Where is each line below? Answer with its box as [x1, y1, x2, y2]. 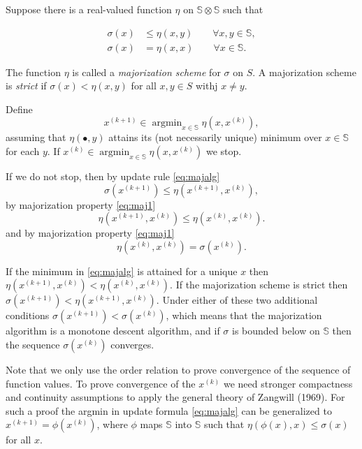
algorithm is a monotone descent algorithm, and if [6, 323, 220, 338]
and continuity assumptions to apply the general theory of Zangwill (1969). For [6, 390, 345, 404]
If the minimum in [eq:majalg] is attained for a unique [6, 263, 238, 278]
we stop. [205, 144, 242, 159]
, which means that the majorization [166, 308, 322, 323]
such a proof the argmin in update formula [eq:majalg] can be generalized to [6, 403, 332, 418]
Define [6, 101, 33, 116]
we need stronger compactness [223, 376, 353, 390]
